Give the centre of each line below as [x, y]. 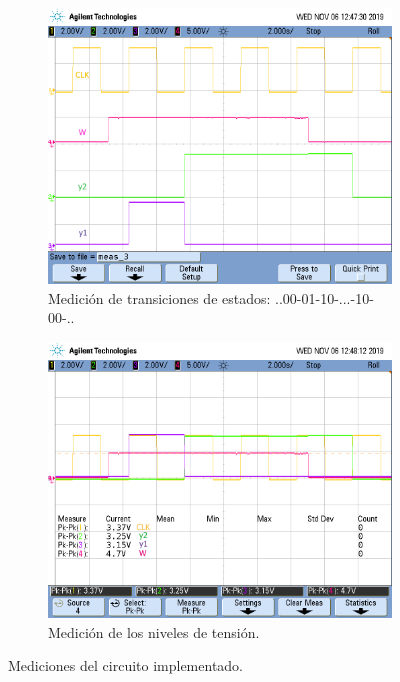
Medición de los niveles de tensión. [154, 631]
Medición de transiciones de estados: [159, 297]
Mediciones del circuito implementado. [126, 665]
